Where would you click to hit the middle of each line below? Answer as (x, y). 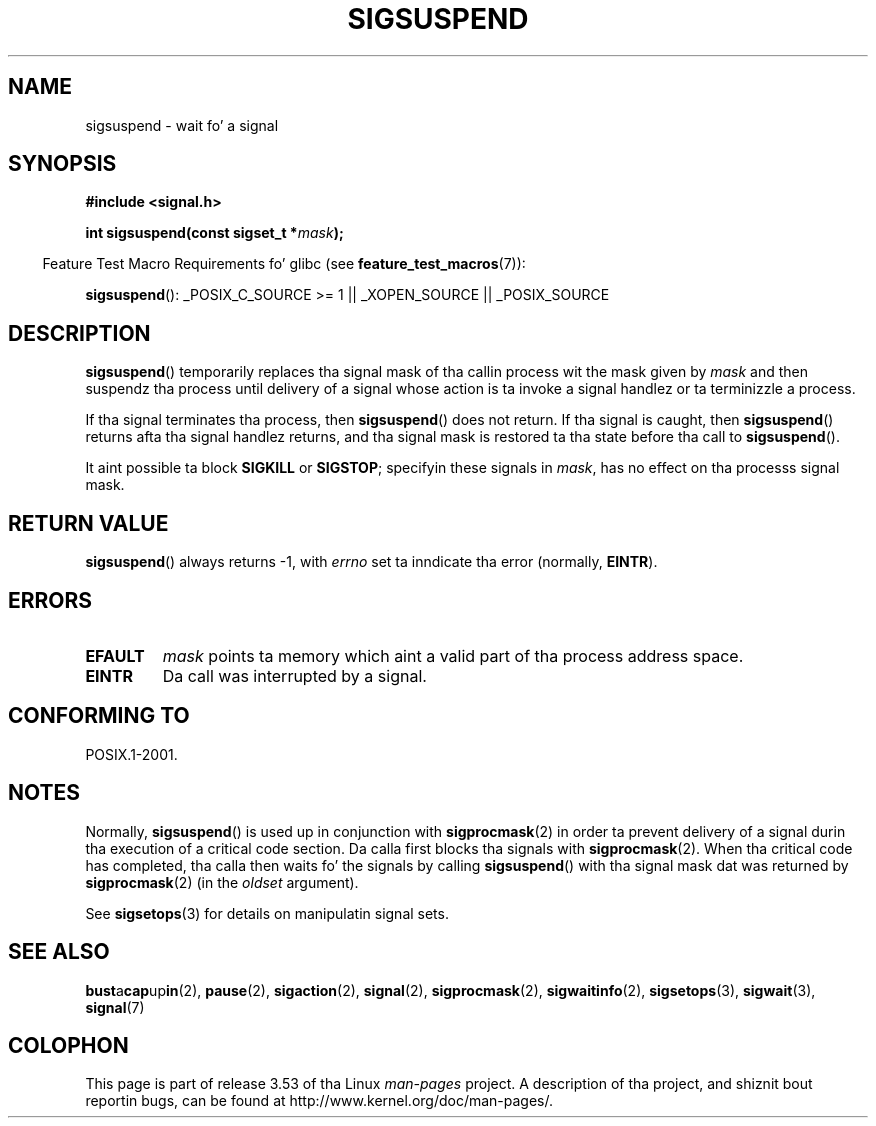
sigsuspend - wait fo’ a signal (182, 125)
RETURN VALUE (88, 523)
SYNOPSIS (62, 164)
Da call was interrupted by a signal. (294, 675)
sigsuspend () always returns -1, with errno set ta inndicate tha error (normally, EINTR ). (371, 562)
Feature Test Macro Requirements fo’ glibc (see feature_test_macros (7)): (284, 264)
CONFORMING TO (99, 716)
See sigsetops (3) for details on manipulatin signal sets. (267, 913)
